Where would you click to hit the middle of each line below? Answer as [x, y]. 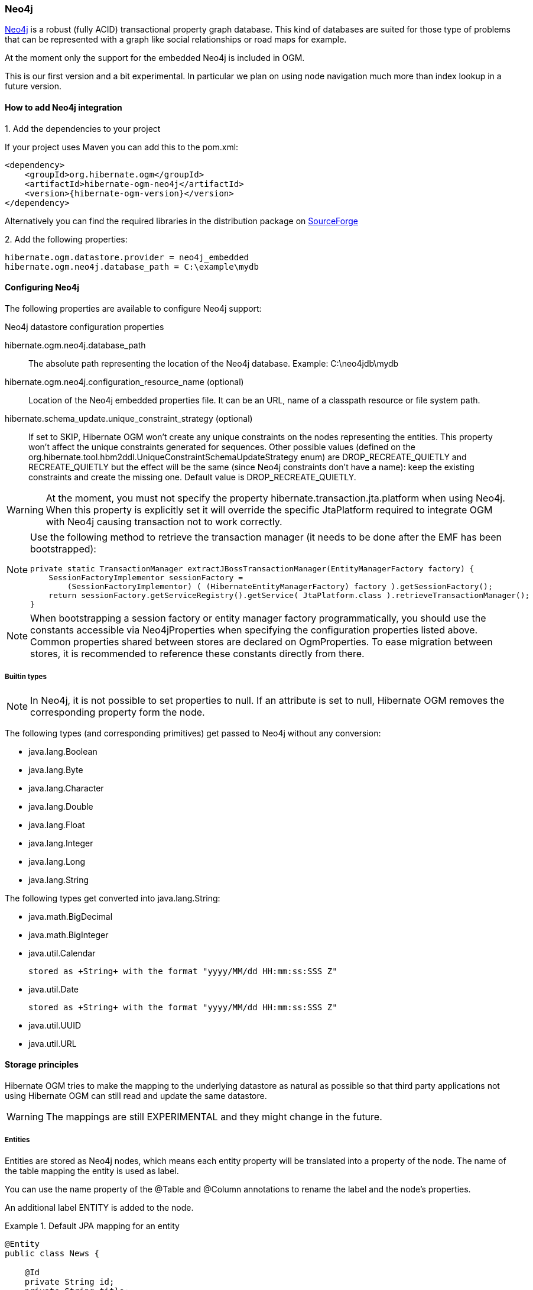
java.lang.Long [57, 861]
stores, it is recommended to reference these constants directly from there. [197, 653]
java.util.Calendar [62, 953]
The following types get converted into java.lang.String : [113, 898]
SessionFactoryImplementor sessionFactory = [146, 577]
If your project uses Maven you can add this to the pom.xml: [122, 147]
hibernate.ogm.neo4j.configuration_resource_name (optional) [124, 381]
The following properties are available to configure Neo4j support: [133, 308]
